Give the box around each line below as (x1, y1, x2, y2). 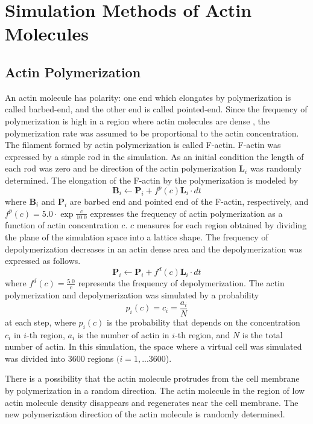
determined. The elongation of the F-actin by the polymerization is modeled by (5, 173, 299, 186)
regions (87, 352, 114, 364)
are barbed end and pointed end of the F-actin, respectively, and (69, 195, 309, 208)
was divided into (5, 352, 66, 364)
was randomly (250, 162, 302, 175)
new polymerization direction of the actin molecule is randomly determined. (5, 408, 285, 420)
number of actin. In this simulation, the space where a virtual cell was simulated (5, 340, 302, 353)
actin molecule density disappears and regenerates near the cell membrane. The (5, 396, 299, 408)
